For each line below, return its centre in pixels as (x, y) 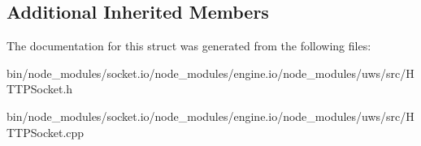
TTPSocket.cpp (46, 132)
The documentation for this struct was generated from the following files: (189, 46)
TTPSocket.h (40, 89)
